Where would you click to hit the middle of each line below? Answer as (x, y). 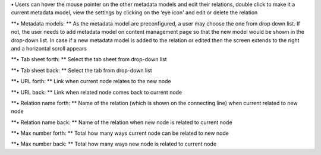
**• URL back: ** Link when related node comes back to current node (97, 92)
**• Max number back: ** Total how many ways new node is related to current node (114, 144)
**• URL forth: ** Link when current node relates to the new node (91, 81)
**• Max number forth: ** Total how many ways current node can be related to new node (120, 133)
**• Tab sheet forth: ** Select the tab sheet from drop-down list (89, 59)
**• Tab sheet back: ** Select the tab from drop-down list (82, 70)
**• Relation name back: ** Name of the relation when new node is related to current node (122, 122)
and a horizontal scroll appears (49, 48)
